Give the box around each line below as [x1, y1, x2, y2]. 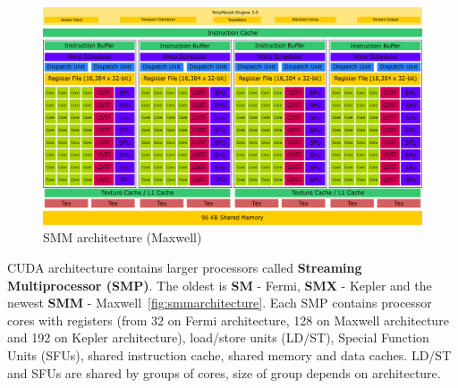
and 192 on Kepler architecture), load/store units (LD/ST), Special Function [7, 328, 429, 347]
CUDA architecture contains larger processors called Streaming [7, 258, 362, 277]
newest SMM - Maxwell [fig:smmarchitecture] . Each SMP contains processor [7, 293, 432, 312]
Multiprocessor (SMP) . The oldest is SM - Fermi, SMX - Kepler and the [7, 275, 432, 294]
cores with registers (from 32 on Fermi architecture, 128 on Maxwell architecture [7, 310, 449, 329]
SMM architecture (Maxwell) [43, 228, 202, 247]
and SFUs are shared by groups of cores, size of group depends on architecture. [7, 363, 441, 382]
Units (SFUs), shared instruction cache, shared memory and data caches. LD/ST [7, 346, 452, 365]
